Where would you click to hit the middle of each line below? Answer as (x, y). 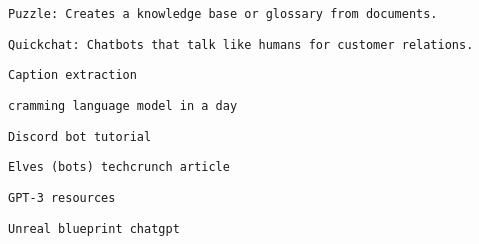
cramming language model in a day (123, 105)
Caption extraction (72, 75)
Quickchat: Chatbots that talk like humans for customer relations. (241, 44)
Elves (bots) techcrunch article (119, 167)
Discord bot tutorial (80, 136)
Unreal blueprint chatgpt (94, 228)
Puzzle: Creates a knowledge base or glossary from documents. (223, 14)
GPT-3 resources (62, 197)
